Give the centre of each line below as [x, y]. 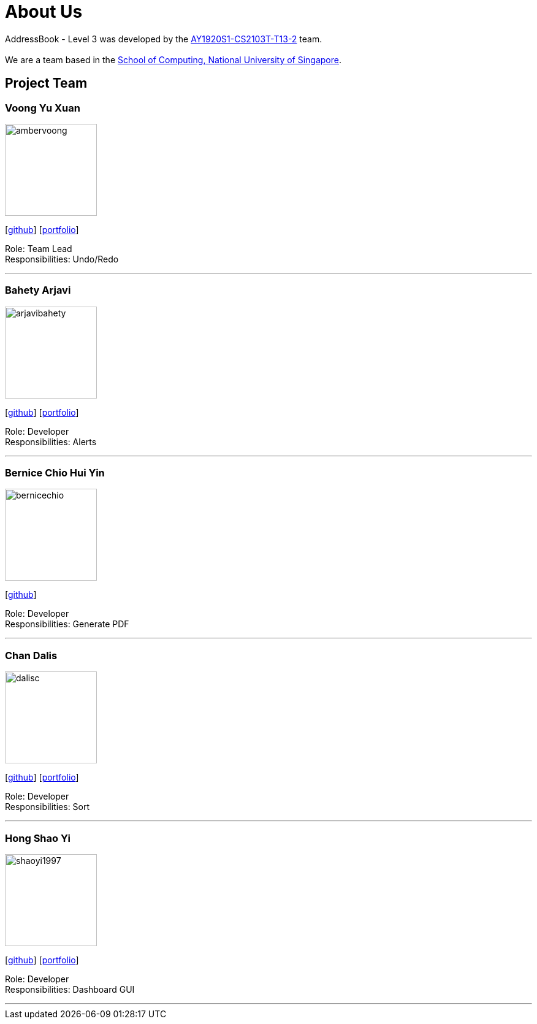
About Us [44, 12]
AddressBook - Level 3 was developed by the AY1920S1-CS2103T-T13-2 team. [164, 39]
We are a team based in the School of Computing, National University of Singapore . [173, 59]
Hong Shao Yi [38, 838]
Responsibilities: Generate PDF [67, 624]
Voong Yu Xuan [43, 108]
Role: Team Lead [39, 248]
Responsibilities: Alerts [51, 441]
